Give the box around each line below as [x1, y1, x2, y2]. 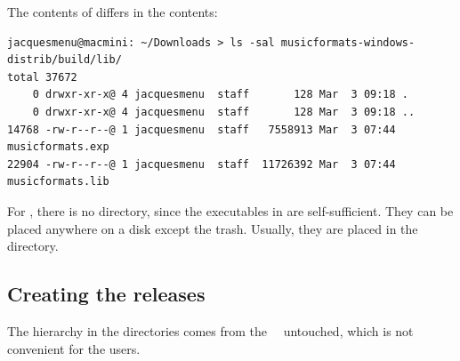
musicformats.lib [7, 175, 109, 189]
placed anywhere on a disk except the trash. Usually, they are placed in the [7, 219, 418, 237]
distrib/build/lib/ [7, 53, 122, 67]
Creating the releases [7, 280, 206, 308]
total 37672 [7, 70, 77, 84]
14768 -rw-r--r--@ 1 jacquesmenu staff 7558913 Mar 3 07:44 [7, 123, 396, 136]
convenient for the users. [7, 339, 141, 357]
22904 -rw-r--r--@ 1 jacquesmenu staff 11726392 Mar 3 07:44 [7, 157, 396, 171]
